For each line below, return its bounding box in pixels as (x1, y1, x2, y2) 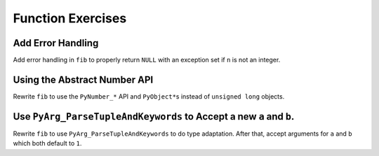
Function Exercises (13, 10, 127, 26)
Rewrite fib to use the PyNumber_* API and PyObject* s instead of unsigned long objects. (13, 92, 285, 101)
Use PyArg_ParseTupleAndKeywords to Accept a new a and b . (13, 111, 295, 122)
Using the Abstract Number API (13, 73, 154, 85)
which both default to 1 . (13, 139, 82, 148)
